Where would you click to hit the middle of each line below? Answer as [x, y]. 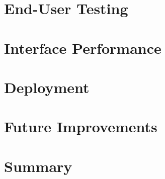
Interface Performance [83, 48]
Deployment [47, 87]
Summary [38, 166]
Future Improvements [81, 126]
